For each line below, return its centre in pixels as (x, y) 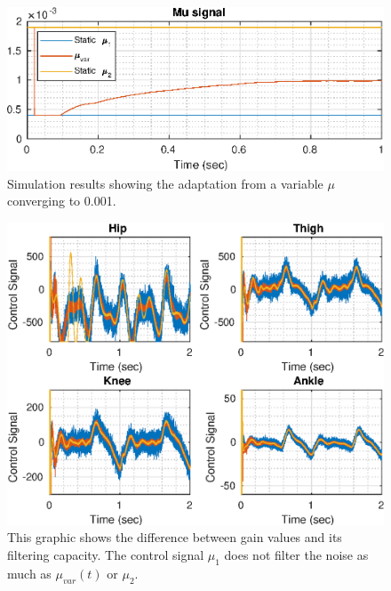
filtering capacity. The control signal (106, 555)
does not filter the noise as (296, 555)
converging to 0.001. (62, 201)
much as (29, 573)
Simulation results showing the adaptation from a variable (165, 183)
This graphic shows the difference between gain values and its (175, 537)
